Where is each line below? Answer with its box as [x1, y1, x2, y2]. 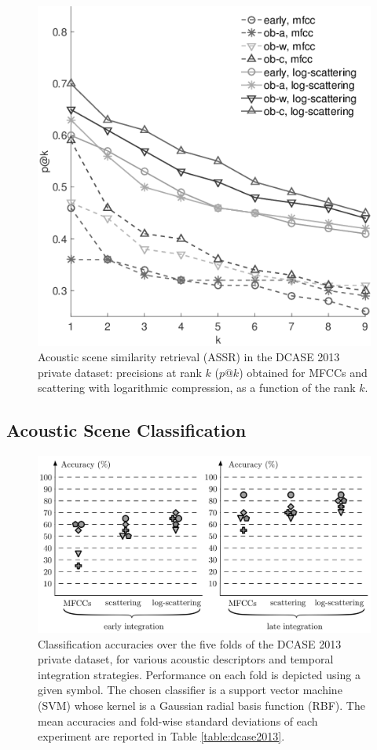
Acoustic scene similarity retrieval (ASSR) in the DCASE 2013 [38, 349, 340, 365]
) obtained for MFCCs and [239, 364, 368, 380]
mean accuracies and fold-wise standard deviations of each [38, 712, 318, 729]
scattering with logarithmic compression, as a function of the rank [38, 379, 356, 396]
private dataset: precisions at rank [38, 364, 202, 380]
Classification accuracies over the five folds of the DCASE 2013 [38, 635, 342, 652]
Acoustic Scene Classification [6, 418, 247, 442]
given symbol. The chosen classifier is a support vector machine [38, 682, 342, 698]
